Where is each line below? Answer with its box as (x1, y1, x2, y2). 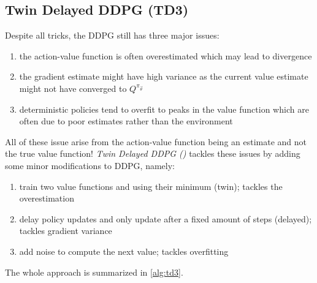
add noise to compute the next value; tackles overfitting (19, 244, 229, 257)
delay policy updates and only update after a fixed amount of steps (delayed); (19, 212, 312, 225)
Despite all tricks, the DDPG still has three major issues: (5, 29, 220, 42)
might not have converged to (19, 81, 127, 94)
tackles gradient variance (19, 224, 112, 237)
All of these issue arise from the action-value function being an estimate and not (5, 135, 307, 148)
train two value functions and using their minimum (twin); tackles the (19, 179, 283, 192)
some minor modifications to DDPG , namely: (5, 159, 175, 172)
